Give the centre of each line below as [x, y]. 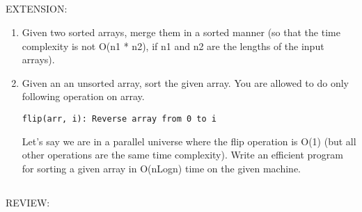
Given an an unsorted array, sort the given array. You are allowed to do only [185, 82]
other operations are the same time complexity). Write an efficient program [182, 155]
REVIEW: [28, 202]
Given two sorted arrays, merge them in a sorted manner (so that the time [181, 32]
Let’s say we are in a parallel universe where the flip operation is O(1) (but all [189, 141]
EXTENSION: [37, 9]
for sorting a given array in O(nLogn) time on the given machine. [162, 168]
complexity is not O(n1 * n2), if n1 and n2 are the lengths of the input [173, 46]
